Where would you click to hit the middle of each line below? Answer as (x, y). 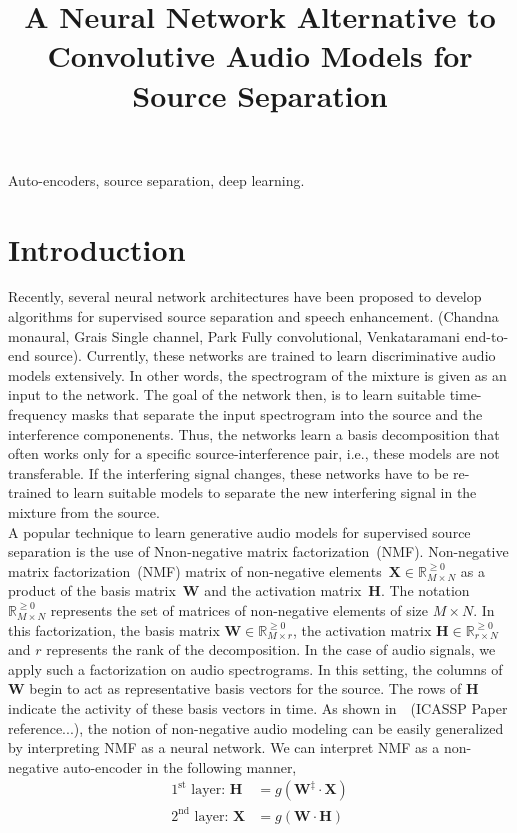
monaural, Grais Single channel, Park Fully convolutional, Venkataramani (234, 335)
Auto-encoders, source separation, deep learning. (156, 179)
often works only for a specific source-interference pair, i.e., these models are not (254, 453)
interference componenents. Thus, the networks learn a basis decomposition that (254, 433)
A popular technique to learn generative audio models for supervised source (239, 531)
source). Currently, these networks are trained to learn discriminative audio (265, 355)
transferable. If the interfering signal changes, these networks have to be (228, 472)
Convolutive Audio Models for (260, 55)
